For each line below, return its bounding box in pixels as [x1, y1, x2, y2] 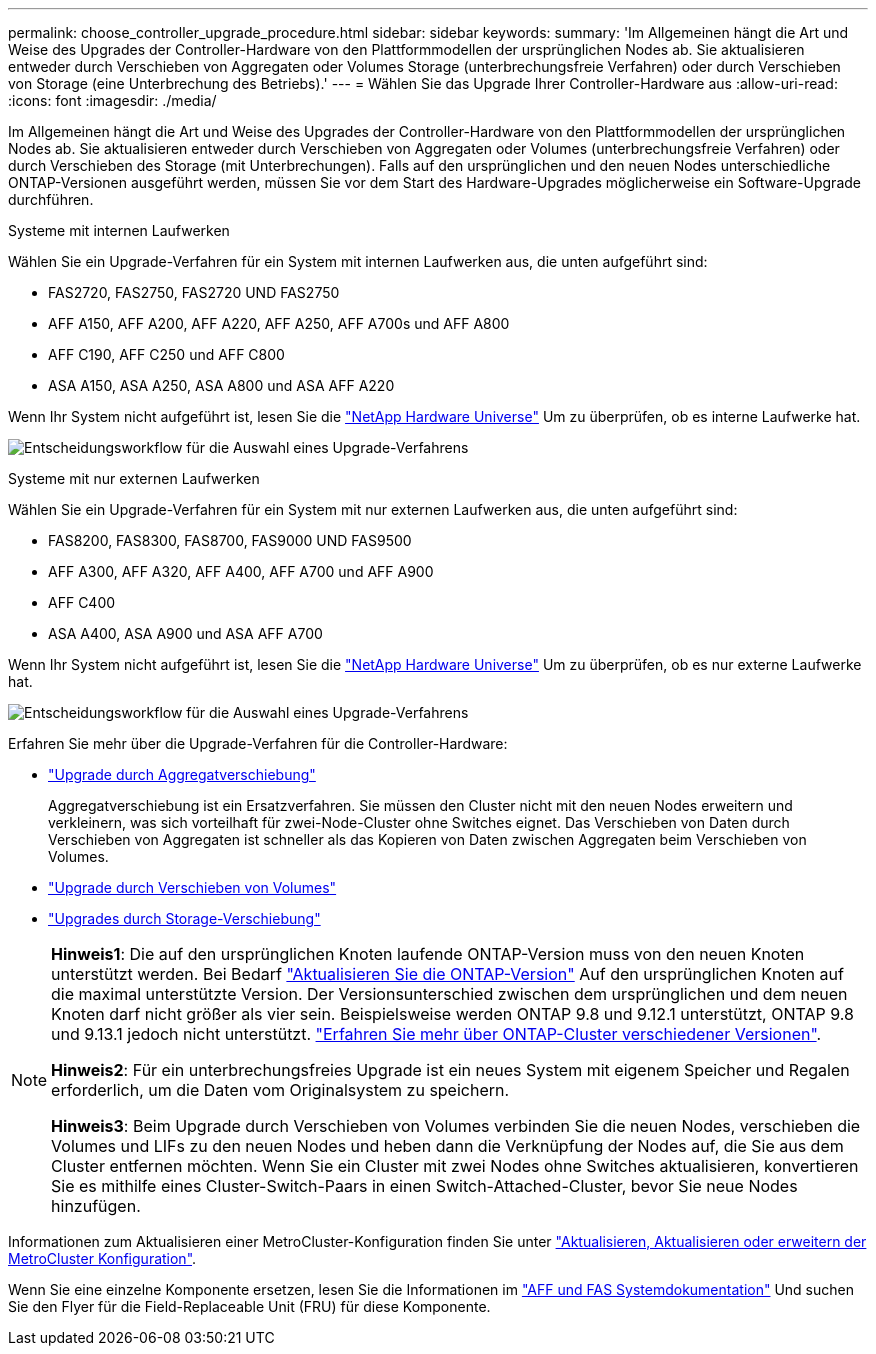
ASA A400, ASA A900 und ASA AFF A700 [48, 625, 323, 642]
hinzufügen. [51, 1196, 141, 1216]
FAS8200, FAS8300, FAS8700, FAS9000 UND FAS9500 [48, 532, 412, 549]
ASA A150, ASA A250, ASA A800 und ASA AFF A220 [48, 377, 395, 394]
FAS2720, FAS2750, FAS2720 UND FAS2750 [48, 284, 340, 301]
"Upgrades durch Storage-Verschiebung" [48, 910, 321, 927]
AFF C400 [48, 594, 116, 611]
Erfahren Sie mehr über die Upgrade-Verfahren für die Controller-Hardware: [8, 735, 508, 752]
